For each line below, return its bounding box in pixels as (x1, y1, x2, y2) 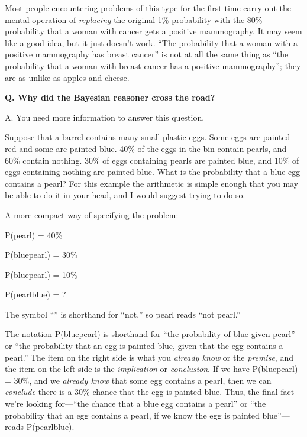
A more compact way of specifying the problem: (5, 208, 179, 221)
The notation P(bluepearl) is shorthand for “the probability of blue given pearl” (5, 328, 295, 340)
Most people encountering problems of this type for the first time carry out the (5, 2, 291, 14)
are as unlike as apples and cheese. (5, 71, 130, 83)
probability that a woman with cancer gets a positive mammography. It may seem (5, 25, 302, 37)
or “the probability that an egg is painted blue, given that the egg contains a (5, 339, 283, 352)
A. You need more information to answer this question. (5, 111, 205, 123)
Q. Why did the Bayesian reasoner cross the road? (5, 91, 215, 103)
